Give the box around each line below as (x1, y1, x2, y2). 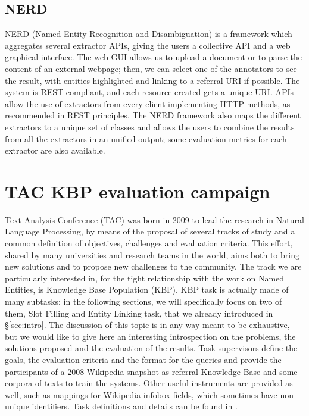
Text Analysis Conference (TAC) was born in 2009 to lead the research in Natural (5, 213, 304, 226)
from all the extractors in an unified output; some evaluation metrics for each (5, 132, 287, 145)
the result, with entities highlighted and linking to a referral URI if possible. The (5, 74, 300, 86)
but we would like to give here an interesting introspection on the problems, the (5, 330, 296, 342)
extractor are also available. (5, 144, 105, 157)
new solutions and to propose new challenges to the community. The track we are (5, 260, 302, 273)
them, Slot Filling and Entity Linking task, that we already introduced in (5, 306, 273, 319)
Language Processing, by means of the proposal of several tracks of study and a (5, 225, 295, 237)
